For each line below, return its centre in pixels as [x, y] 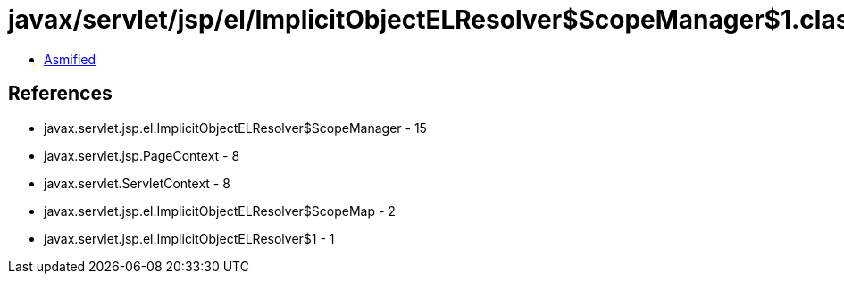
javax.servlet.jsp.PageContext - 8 [142, 155]
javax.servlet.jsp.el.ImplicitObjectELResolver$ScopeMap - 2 [220, 211]
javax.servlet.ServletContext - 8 [137, 183]
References [60, 94]
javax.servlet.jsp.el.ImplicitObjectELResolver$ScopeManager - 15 [235, 128]
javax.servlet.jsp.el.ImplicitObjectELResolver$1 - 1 [189, 238]
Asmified [70, 59]
